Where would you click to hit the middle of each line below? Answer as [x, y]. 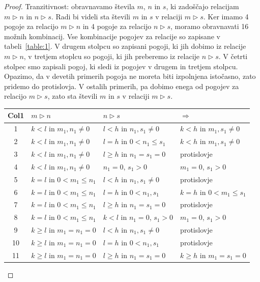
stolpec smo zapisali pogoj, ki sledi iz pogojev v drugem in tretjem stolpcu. [121, 66]
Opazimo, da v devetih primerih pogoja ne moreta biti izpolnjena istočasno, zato [130, 76]
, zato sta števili [73, 96]
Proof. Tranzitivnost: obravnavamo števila [69, 6]
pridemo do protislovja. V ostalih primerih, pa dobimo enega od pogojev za [122, 86]
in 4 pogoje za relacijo [117, 26]
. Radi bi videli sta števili [91, 16]
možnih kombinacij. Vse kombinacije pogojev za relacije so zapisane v [112, 36]
